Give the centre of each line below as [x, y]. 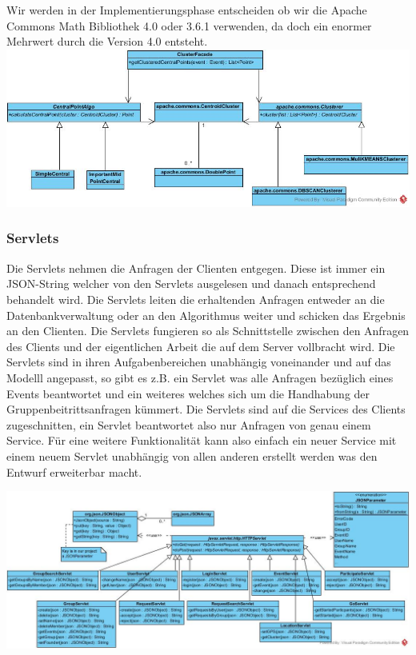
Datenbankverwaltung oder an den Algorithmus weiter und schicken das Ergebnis [206, 315]
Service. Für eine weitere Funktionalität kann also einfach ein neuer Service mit [202, 440]
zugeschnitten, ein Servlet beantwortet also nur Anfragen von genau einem [189, 424]
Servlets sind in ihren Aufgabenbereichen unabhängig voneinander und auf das [199, 362]
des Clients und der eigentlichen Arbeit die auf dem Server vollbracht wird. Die [201, 346]
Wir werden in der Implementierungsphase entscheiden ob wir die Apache [187, 10]
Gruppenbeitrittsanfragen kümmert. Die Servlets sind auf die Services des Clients [206, 409]
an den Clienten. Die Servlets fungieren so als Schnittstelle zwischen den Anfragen [208, 331]
